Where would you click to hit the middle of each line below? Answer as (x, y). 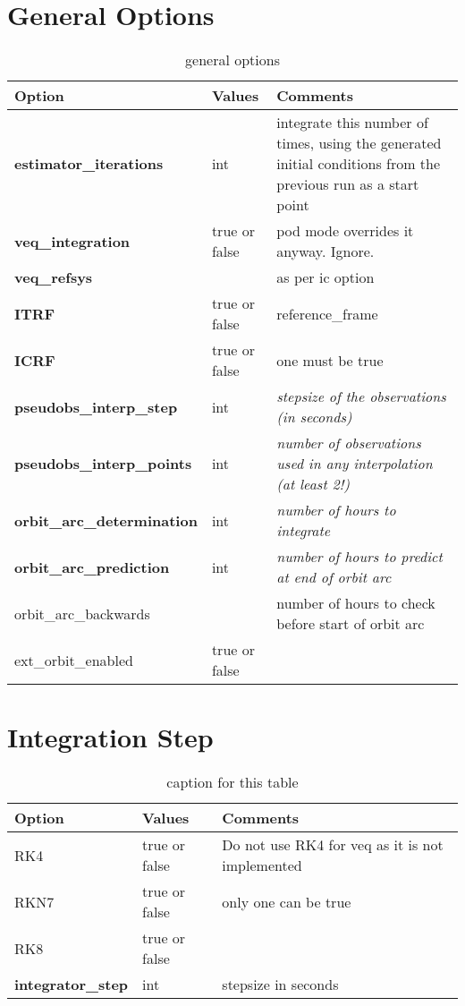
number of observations (349, 443)
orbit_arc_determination (106, 520)
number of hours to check (356, 603)
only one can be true (287, 901)
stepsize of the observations (361, 396)
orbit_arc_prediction (92, 567)
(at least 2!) (313, 484)
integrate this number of (352, 123)
